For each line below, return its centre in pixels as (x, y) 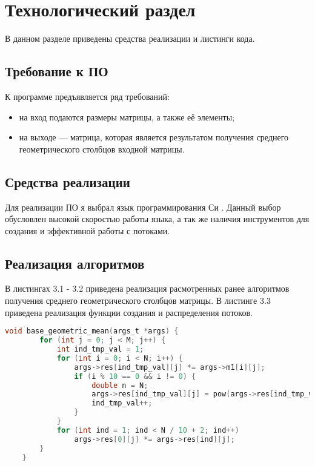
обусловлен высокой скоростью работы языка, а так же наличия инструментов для (157, 219)
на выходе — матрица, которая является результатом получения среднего (154, 137)
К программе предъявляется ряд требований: (87, 96)
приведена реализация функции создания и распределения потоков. (129, 312)
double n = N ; (120, 385)
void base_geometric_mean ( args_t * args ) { (92, 331)
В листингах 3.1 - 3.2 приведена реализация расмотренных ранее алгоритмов (147, 288)
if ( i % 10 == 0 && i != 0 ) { (135, 376)
